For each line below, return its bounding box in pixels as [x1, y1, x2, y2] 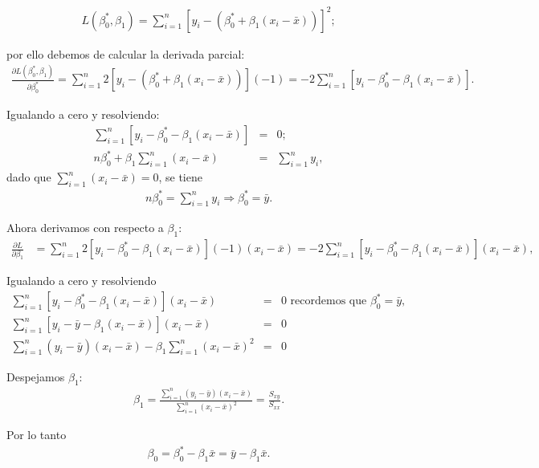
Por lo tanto [6, 426, 67, 443]
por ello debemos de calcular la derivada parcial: [6, 45, 245, 62]
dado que [6, 169, 51, 185]
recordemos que [290, 295, 367, 307]
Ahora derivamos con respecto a [6, 219, 164, 236]
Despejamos [6, 368, 65, 385]
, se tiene [158, 169, 202, 185]
